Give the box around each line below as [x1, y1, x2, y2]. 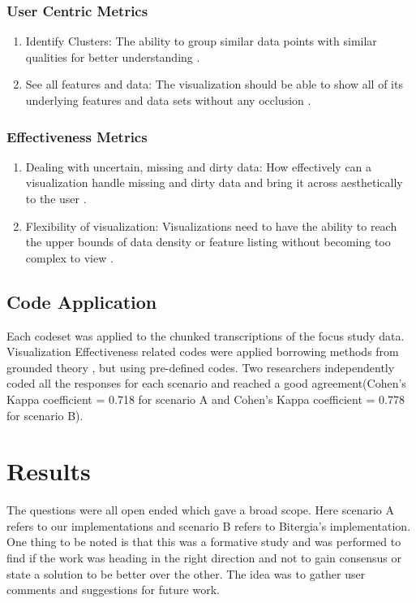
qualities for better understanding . [25, 48, 200, 65]
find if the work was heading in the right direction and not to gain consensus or [6, 549, 401, 566]
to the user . [25, 190, 87, 206]
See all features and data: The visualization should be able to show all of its [25, 76, 403, 93]
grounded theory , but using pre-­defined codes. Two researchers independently [6, 358, 395, 375]
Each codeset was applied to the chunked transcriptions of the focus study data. [6, 327, 405, 344]
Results [6, 454, 91, 488]
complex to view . [25, 249, 114, 266]
